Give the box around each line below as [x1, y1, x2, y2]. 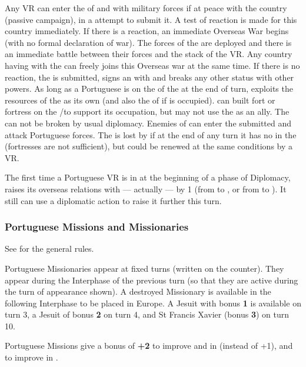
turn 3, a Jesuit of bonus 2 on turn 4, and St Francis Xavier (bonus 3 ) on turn [5, 308, 289, 321]
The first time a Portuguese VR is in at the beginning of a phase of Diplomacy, [5, 171, 291, 183]
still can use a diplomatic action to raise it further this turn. [5, 194, 222, 206]
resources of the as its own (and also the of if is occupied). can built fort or [5, 94, 275, 106]
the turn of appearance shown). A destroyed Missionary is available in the [5, 285, 271, 298]
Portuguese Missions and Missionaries [5, 219, 189, 234]
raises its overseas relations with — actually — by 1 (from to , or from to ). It [5, 182, 287, 195]
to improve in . [5, 351, 58, 363]
